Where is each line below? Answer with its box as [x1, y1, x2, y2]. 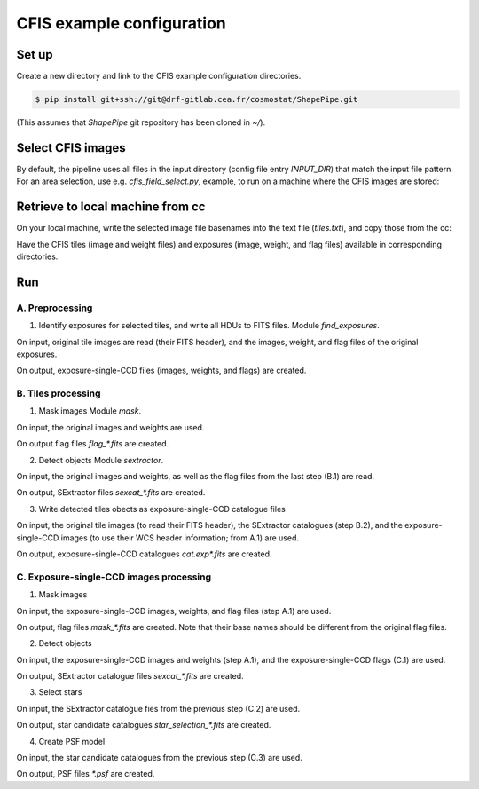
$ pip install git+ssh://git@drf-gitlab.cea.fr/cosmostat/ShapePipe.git [35, 94, 358, 105]
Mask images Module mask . [38, 406, 142, 416]
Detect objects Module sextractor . [38, 454, 164, 465]
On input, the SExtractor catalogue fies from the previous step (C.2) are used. [16, 703, 301, 714]
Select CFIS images [16, 140, 126, 155]
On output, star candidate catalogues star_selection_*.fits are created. [16, 720, 271, 730]
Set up [16, 47, 53, 62]
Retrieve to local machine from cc [16, 200, 206, 215]
